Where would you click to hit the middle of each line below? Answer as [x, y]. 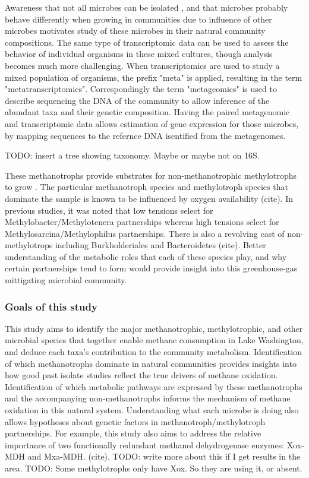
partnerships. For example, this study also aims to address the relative [133, 433]
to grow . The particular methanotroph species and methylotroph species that [146, 187]
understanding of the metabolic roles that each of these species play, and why [146, 256]
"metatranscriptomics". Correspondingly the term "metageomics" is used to [141, 89]
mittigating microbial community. [66, 280]
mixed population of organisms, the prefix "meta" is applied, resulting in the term [154, 77]
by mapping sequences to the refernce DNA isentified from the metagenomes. [145, 135]
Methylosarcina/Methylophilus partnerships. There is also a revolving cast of [145, 233]
